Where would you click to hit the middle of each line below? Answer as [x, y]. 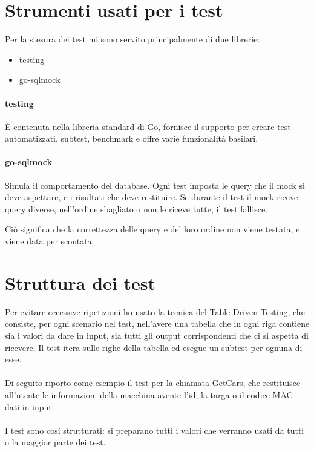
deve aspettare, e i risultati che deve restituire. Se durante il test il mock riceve [152, 197]
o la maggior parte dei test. [55, 442]
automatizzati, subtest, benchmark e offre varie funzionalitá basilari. [132, 138]
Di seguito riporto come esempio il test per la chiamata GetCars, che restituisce [153, 383]
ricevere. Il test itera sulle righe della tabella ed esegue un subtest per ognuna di [154, 347]
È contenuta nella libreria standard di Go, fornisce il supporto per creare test [148, 126]
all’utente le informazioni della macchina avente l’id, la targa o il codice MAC [149, 394]
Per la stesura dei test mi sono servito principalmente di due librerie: [132, 39]
